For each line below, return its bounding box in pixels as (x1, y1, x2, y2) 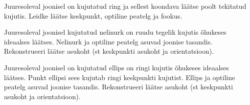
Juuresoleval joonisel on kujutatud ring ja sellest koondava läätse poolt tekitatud (4, 1, 247, 11)
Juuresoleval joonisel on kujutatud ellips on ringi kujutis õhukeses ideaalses (4, 62, 229, 72)
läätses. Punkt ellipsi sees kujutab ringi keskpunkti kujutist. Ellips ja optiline (4, 72, 235, 82)
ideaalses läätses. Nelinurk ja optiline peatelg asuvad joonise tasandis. (4, 36, 213, 46)
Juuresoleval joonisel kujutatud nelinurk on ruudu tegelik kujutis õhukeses (4, 27, 227, 37)
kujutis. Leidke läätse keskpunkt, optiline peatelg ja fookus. (4, 10, 182, 21)
